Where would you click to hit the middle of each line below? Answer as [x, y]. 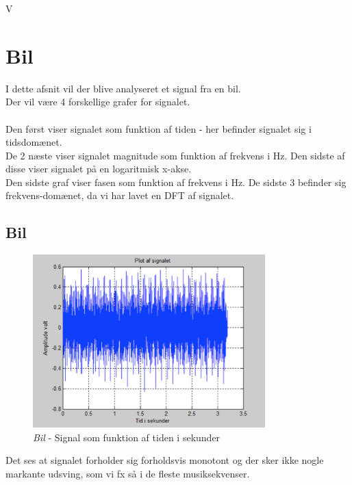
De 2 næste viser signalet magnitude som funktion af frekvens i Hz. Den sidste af [175, 155]
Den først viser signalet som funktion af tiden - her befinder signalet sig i [159, 128]
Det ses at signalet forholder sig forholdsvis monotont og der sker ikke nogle [165, 460]
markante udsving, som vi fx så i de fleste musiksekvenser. [128, 474]
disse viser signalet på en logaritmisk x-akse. [99, 169]
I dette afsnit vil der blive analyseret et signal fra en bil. [123, 88]
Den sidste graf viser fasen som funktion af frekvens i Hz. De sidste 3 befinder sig [176, 182]
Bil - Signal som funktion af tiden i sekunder [127, 437]
